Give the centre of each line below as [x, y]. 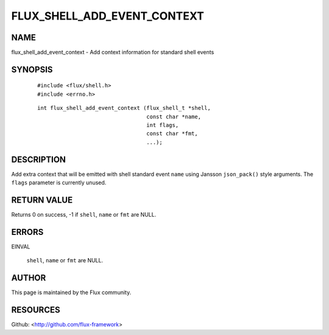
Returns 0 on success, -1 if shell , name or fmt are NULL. [84, 215]
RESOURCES [36, 310]
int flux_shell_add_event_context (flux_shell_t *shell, [124, 108]
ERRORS [27, 232]
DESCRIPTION [39, 160]
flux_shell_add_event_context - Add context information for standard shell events [113, 52]
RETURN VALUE [42, 200]
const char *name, [174, 117]
